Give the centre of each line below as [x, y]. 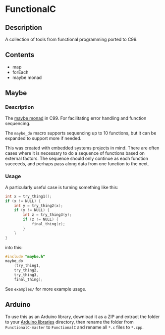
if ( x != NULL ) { [23, 201]
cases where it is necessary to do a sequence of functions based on [75, 153]
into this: [14, 247]
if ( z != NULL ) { [41, 219]
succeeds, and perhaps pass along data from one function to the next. [77, 164]
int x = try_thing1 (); [28, 196]
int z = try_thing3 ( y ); [47, 215]
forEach [20, 72]
